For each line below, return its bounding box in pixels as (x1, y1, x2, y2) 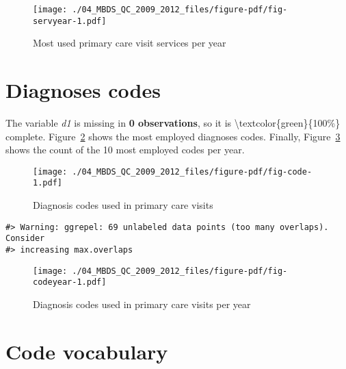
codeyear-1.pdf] (33, 277, 107, 288)
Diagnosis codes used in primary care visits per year (33, 297, 251, 311)
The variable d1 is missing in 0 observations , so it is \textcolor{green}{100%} (5, 116, 341, 130)
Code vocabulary (5, 337, 168, 365)
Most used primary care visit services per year (33, 36, 226, 50)
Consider (5, 233, 45, 244)
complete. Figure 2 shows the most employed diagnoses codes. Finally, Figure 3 (5, 129, 341, 143)
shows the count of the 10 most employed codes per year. (5, 142, 245, 157)
